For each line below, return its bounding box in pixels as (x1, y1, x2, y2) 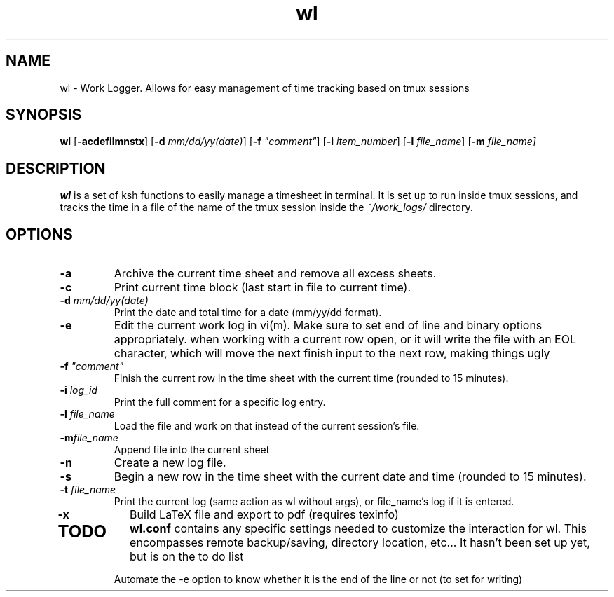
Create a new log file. (114, 455, 226, 470)
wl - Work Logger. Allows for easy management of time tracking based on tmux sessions (60, 81, 470, 94)
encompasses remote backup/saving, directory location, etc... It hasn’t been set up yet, (130, 535, 590, 550)
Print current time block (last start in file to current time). (114, 280, 411, 295)
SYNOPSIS (6, 106, 82, 124)
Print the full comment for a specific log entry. (114, 396, 326, 409)
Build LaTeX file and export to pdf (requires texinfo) (130, 507, 399, 522)
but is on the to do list (130, 549, 244, 564)
